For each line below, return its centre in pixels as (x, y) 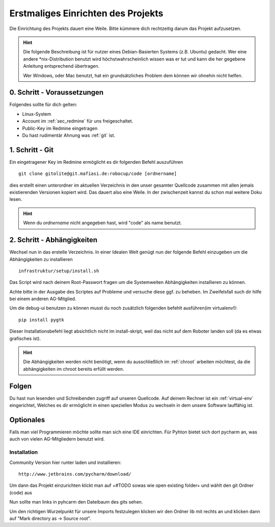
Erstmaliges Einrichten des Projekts (86, 13)
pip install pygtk (42, 320)
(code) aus (21, 492)
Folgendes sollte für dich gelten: (43, 105)
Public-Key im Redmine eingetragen (60, 128)
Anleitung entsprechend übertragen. (61, 66)
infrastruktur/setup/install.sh (59, 271)
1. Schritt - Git (31, 150)
